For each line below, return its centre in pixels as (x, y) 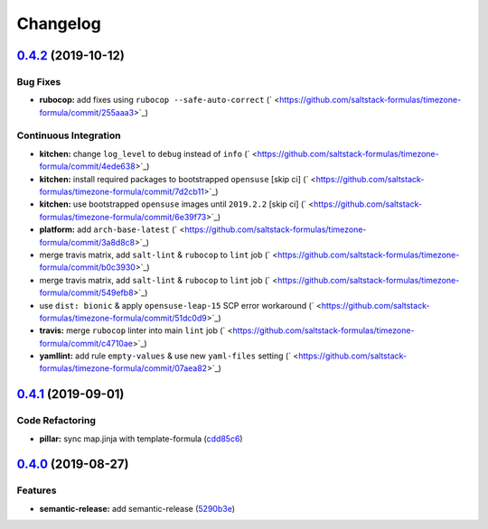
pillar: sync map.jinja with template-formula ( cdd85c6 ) (141, 439)
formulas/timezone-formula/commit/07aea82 (123, 368)
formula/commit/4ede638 (87, 166)
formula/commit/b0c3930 (87, 267)
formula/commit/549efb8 (87, 292)
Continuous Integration (69, 135)
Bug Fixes (39, 81)
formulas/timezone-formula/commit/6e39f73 (123, 217)
